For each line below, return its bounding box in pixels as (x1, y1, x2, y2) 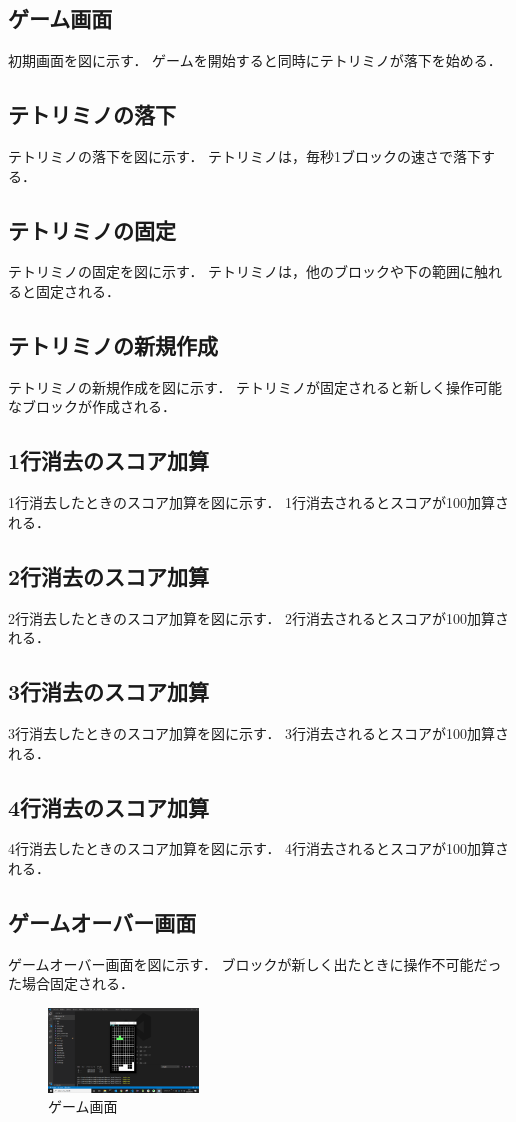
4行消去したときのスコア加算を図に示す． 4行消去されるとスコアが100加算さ (8, 838, 510, 859)
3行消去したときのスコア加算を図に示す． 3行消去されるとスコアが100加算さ (8, 722, 510, 743)
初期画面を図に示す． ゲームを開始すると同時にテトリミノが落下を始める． (8, 50, 502, 71)
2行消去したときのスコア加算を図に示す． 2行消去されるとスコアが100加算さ (8, 607, 510, 628)
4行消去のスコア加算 (8, 791, 210, 822)
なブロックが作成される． (8, 396, 176, 417)
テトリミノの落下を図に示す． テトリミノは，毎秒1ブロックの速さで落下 (8, 146, 482, 166)
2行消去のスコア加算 (8, 560, 210, 591)
